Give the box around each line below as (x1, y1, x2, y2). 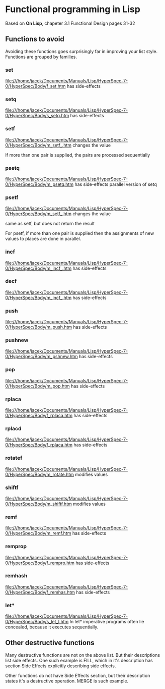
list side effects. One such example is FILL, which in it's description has (5, 657, 153, 663)
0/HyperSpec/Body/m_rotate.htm (5, 471, 74, 477)
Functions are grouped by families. (5, 54, 77, 60)
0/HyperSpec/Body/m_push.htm (5, 324, 72, 330)
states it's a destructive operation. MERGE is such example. (5, 678, 129, 684)
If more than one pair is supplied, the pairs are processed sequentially (5, 152, 150, 158)
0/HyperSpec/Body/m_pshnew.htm (5, 354, 78, 360)
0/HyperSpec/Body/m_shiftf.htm (5, 501, 72, 507)
